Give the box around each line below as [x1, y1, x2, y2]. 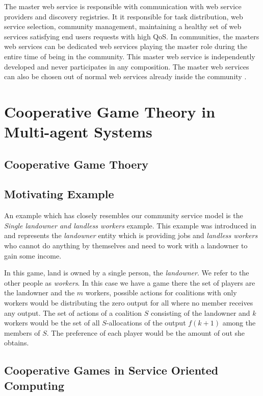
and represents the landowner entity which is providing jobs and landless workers [4, 230, 258, 241]
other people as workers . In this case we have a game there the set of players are [4, 277, 255, 288]
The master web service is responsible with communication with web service [4, 1, 242, 11]
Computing [4, 377, 65, 393]
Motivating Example [4, 186, 114, 202]
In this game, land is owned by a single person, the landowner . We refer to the [4, 267, 249, 278]
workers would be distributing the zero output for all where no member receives [4, 297, 253, 308]
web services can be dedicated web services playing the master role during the [4, 41, 247, 52]
